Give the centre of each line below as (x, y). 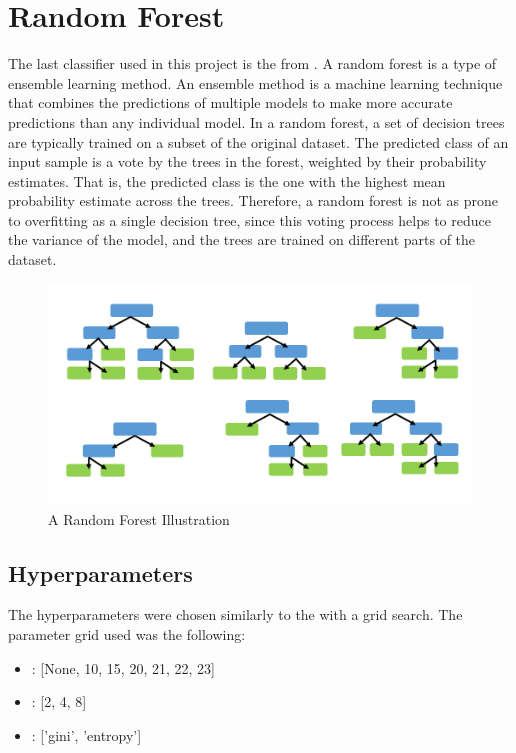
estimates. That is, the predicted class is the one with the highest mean (227, 180)
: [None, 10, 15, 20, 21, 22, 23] (123, 667)
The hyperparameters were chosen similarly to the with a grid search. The (235, 614)
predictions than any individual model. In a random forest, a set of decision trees (256, 121)
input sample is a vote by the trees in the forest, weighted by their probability (247, 161)
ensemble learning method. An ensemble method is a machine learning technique (255, 82)
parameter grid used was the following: (127, 633)
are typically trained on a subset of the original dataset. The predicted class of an (258, 141)
